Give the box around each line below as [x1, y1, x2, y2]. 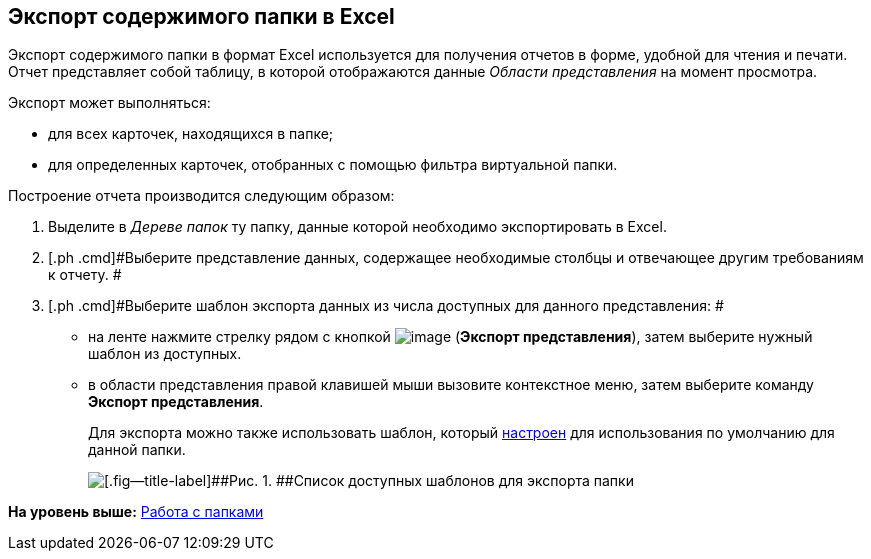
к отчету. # [48, 266, 122, 284]
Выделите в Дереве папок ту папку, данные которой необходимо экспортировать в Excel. [48, 218, 667, 236]
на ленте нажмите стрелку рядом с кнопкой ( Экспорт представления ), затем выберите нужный [88, 328, 813, 346]
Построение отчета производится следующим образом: [8, 187, 395, 205]
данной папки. [88, 441, 186, 459]
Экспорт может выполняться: [8, 94, 211, 112]
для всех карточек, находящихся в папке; [48, 125, 334, 143]
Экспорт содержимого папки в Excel [8, 4, 395, 29]
